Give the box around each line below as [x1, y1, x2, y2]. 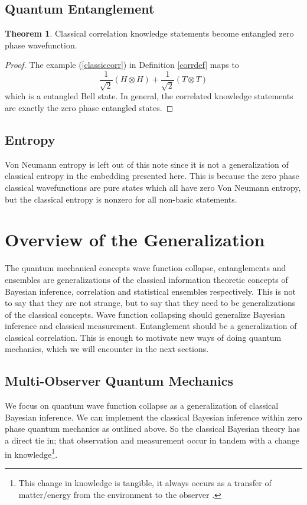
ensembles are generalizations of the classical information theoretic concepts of [5, 273, 288, 285]
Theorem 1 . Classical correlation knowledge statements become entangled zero [5, 27, 294, 40]
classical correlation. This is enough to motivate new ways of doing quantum [5, 331, 282, 343]
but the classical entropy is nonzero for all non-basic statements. [5, 193, 237, 205]
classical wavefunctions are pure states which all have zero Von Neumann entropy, [5, 181, 301, 194]
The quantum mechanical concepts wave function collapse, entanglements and [5, 262, 286, 274]
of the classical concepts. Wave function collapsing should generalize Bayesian [5, 308, 285, 320]
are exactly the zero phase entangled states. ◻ [5, 102, 174, 114]
